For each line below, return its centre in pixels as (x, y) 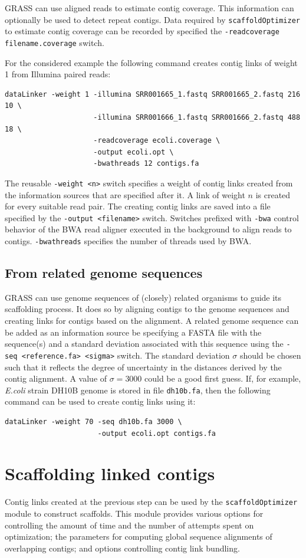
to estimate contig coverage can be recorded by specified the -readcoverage (142, 31)
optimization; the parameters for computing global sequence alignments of (139, 536)
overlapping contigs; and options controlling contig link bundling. (122, 548)
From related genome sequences (104, 273)
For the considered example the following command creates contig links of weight (151, 62)
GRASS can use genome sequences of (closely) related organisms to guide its (143, 297)
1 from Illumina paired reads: (58, 74)
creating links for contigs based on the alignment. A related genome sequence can (152, 321)
